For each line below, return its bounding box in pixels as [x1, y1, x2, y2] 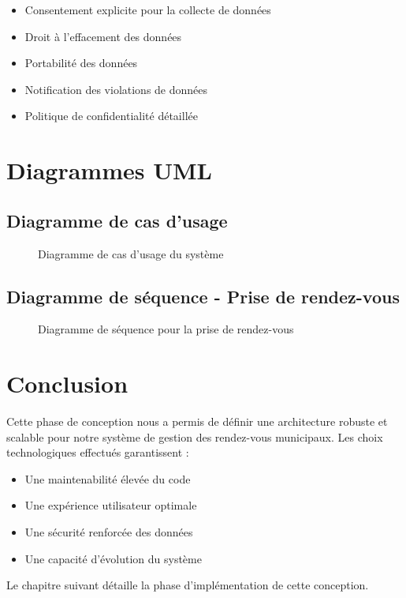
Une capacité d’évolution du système [24, 550, 202, 566]
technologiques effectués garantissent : [6, 444, 189, 461]
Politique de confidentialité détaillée [24, 107, 198, 124]
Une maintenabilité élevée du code [24, 470, 191, 487]
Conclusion [6, 367, 129, 400]
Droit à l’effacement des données [24, 28, 182, 44]
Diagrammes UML [6, 154, 212, 186]
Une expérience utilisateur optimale [24, 497, 197, 513]
